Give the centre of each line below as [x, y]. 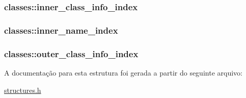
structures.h [23, 90]
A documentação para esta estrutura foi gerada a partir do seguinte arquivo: [123, 72]
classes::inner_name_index [61, 30]
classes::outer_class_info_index [71, 53]
